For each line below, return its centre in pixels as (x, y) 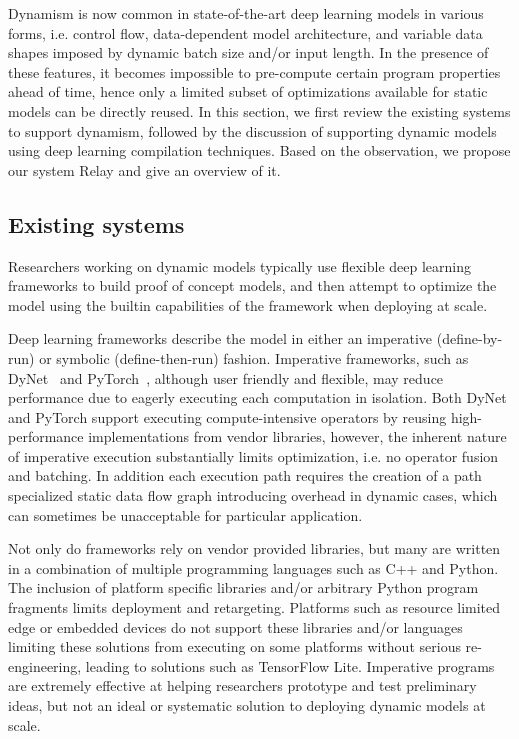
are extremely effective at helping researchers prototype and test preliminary (242, 685)
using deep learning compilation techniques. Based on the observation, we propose (259, 150)
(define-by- (469, 338)
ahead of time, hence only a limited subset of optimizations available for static (248, 91)
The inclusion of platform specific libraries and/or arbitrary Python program (243, 587)
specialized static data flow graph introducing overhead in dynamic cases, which (253, 495)
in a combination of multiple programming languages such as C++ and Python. (253, 567)
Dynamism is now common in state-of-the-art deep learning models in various (246, 13)
